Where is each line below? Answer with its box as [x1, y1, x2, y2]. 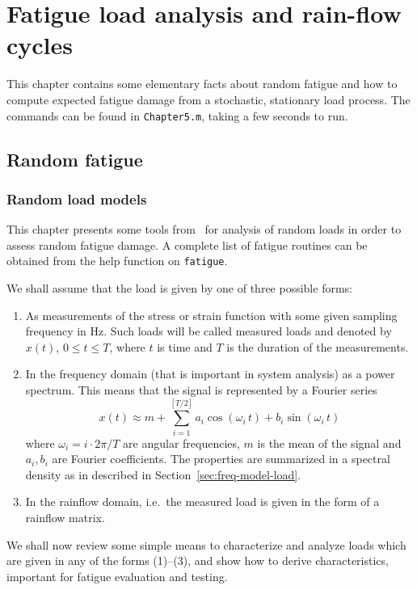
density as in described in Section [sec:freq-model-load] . [25, 466, 301, 483]
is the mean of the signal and [257, 434, 402, 451]
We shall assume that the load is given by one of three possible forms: [6, 280, 352, 296]
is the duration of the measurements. [226, 338, 409, 355]
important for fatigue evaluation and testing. [6, 567, 228, 584]
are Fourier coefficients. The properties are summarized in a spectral [52, 450, 390, 467]
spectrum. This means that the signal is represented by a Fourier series [25, 381, 377, 398]
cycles [6, 28, 74, 61]
